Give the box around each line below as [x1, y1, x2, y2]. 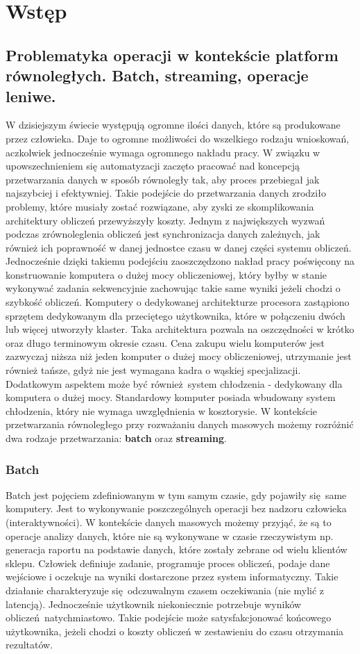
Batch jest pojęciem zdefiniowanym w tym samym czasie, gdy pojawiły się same [6, 487, 347, 502]
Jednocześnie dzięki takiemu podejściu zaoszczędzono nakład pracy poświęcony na [6, 254, 354, 268]
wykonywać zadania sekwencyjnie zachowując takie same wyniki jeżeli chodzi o [6, 281, 341, 295]
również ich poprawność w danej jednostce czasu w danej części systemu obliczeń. [6, 240, 352, 254]
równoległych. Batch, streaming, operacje [6, 65, 309, 86]
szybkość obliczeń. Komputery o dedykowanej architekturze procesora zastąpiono [6, 295, 350, 309]
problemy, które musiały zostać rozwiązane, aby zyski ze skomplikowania [6, 199, 314, 213]
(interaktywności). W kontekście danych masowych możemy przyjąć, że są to [6, 515, 332, 530]
